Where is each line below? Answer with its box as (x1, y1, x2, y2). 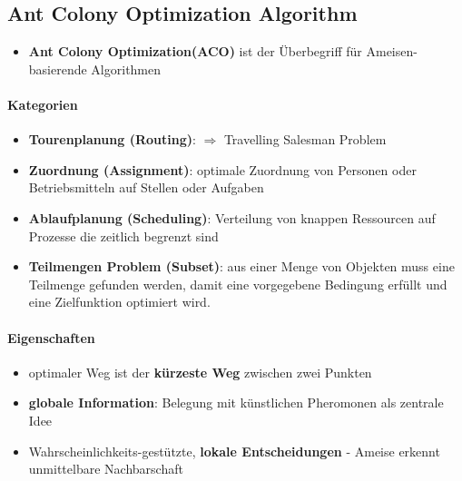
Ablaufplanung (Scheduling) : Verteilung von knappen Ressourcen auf (28, 208, 436, 227)
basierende (28, 59, 87, 78)
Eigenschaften (7, 328, 95, 347)
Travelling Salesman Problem (223, 130, 387, 149)
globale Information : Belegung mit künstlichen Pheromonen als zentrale (28, 393, 444, 412)
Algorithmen (91, 59, 162, 78)
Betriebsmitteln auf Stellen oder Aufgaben (28, 178, 264, 197)
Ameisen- (366, 42, 418, 61)
